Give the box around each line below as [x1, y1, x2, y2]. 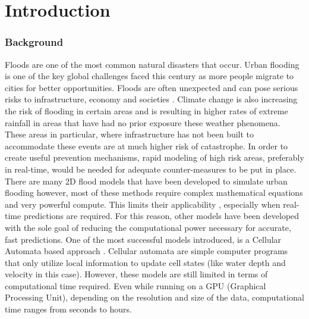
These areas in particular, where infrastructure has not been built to [5, 128, 254, 140]
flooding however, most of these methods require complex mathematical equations [5, 186, 303, 199]
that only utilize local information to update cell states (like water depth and [5, 256, 286, 268]
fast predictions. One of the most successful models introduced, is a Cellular [5, 233, 282, 245]
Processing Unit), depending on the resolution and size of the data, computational [5, 291, 304, 304]
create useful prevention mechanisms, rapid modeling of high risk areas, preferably [5, 151, 304, 164]
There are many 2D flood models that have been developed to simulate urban [5, 174, 288, 187]
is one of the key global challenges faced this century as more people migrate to [5, 70, 294, 82]
